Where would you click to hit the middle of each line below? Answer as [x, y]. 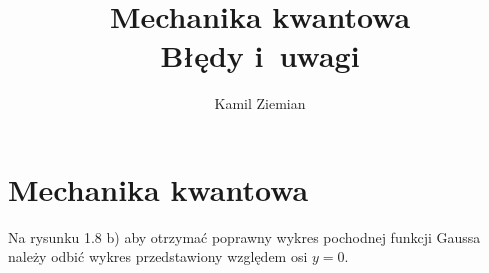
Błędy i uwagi [260, 55]
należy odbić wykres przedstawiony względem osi [158, 256]
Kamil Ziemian [260, 103]
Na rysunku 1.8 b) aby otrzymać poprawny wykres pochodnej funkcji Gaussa [244, 236]
